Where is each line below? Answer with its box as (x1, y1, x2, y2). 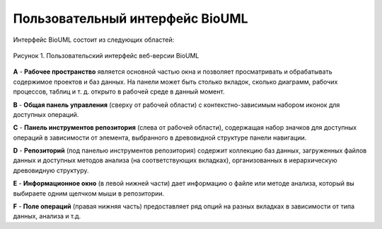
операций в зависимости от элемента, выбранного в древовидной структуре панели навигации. (13, 133, 307, 142)
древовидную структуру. (13, 166, 89, 174)
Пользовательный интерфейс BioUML (13, 11, 248, 26)
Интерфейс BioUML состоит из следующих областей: (13, 35, 175, 44)
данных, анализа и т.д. (13, 212, 81, 220)
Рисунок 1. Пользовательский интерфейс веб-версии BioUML (13, 51, 199, 60)
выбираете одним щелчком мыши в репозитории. (13, 189, 165, 198)
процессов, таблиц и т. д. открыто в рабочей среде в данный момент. (13, 87, 225, 96)
